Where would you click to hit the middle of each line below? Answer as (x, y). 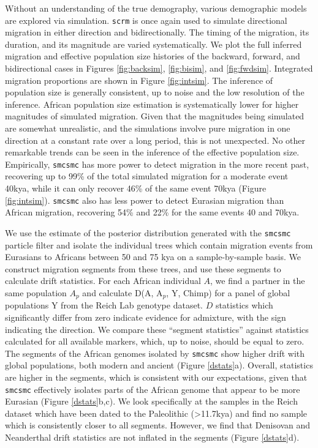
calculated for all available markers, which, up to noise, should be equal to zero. (155, 341)
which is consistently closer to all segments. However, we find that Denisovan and (158, 425)
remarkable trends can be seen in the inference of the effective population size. (152, 152)
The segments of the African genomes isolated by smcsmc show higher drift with (155, 353)
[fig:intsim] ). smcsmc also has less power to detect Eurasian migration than (145, 200)
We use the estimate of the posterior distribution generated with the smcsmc (148, 232)
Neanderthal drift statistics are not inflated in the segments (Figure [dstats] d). (152, 437)
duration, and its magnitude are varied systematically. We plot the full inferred (153, 44)
